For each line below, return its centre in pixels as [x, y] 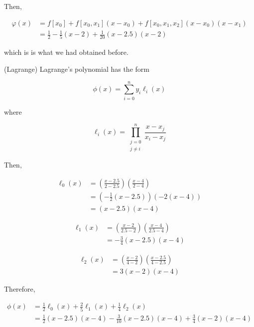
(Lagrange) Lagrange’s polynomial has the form [77, 69]
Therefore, [20, 289]
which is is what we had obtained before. [66, 52]
